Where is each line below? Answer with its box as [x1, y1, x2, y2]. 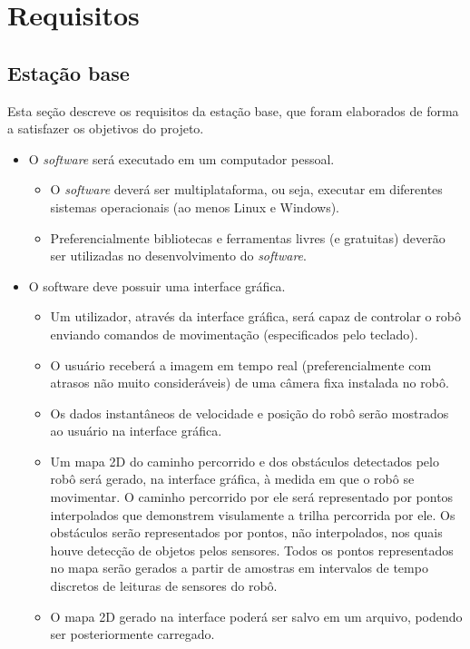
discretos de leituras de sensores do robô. [50, 576, 278, 595]
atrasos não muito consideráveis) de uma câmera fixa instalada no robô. [50, 373, 449, 392]
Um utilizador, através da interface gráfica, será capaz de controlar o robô [50, 307, 461, 326]
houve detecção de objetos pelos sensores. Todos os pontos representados [50, 540, 454, 559]
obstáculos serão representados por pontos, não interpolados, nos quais [50, 523, 443, 542]
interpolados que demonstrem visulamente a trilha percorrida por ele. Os [50, 505, 455, 524]
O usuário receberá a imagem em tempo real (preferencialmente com [50, 355, 432, 374]
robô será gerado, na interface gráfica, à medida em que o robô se [50, 469, 415, 488]
